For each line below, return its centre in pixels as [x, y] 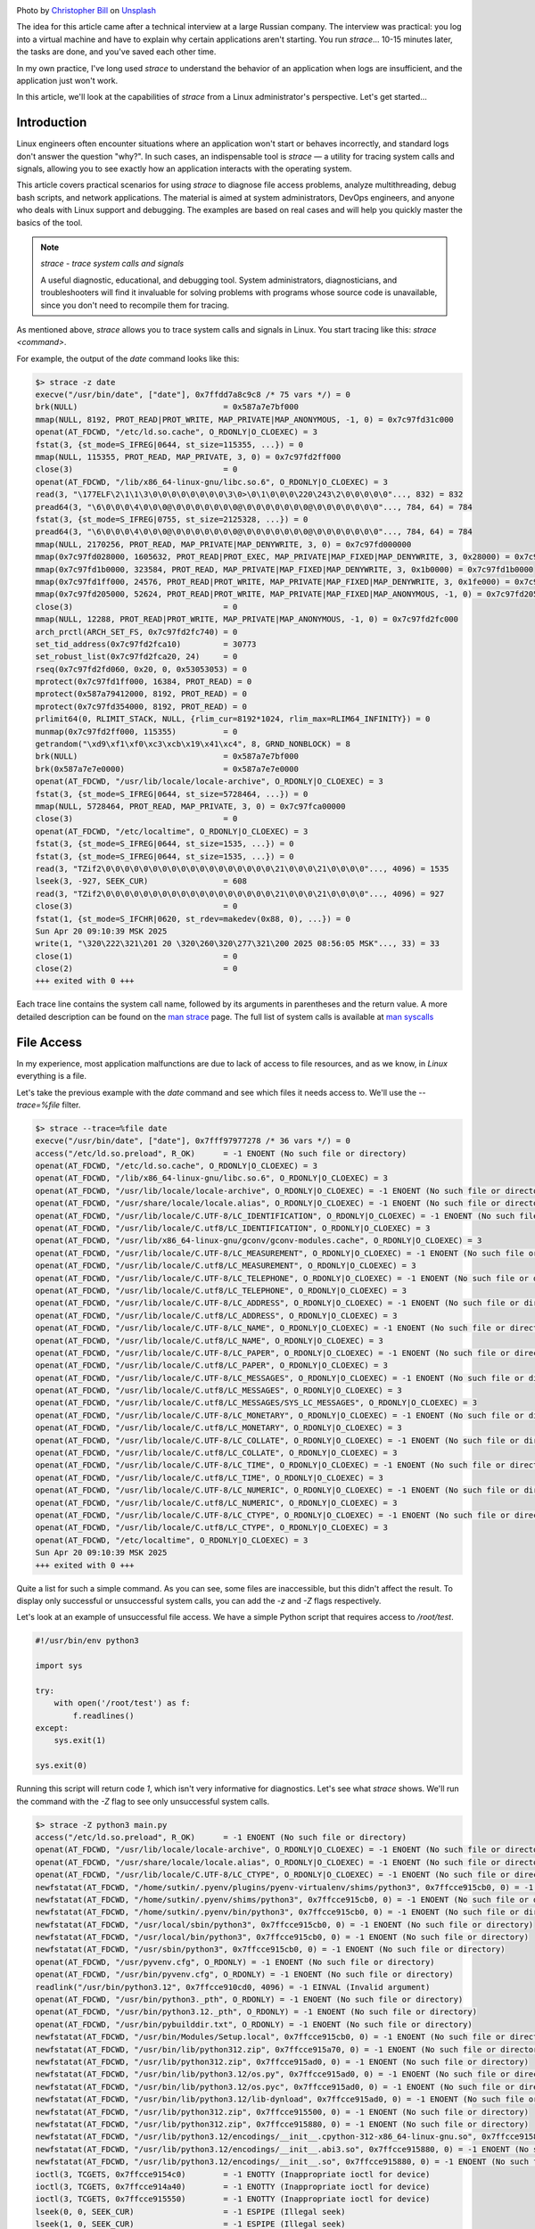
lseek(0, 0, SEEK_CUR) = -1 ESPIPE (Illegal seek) [190, 2212]
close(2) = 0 [136, 969]
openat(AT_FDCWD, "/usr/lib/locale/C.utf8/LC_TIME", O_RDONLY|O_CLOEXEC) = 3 [209, 1477]
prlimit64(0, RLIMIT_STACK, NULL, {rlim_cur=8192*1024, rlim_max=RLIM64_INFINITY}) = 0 [233, 719]
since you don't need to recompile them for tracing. [135, 305]
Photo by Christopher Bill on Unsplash [86, 10]
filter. [71, 1105]
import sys [59, 1666]
